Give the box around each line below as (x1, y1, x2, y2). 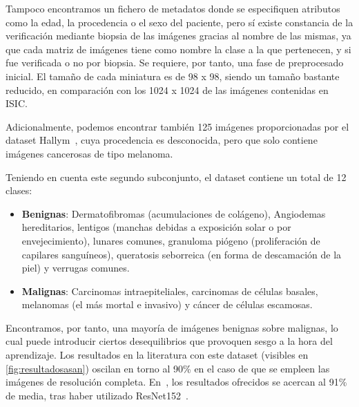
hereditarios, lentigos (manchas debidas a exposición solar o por (21, 220, 291, 234)
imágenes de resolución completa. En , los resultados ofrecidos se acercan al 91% (6, 375, 347, 389)
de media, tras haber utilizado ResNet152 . (6, 388, 188, 402)
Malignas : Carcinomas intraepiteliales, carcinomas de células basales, (21, 283, 318, 298)
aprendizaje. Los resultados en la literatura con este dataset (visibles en (6, 348, 309, 362)
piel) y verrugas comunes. (21, 261, 130, 275)
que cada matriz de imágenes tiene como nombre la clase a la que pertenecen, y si (6, 41, 351, 56)
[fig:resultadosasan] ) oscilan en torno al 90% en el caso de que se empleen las (6, 361, 330, 375)
